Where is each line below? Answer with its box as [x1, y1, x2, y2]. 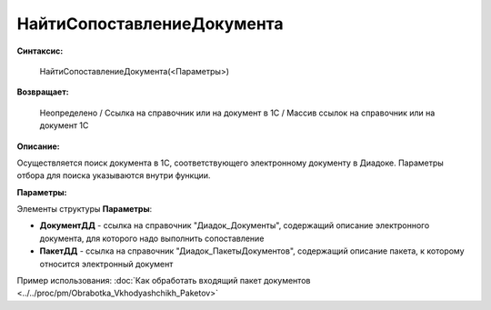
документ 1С [39, 120, 89, 131]
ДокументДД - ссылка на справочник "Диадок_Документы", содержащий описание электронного [39, 220, 430, 231]
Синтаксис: [16, 45, 64, 56]
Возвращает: [16, 86, 69, 97]
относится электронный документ [39, 258, 174, 269]
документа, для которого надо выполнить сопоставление [39, 233, 265, 244]
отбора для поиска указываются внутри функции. [16, 170, 211, 181]
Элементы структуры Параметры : [16, 204, 153, 215]
